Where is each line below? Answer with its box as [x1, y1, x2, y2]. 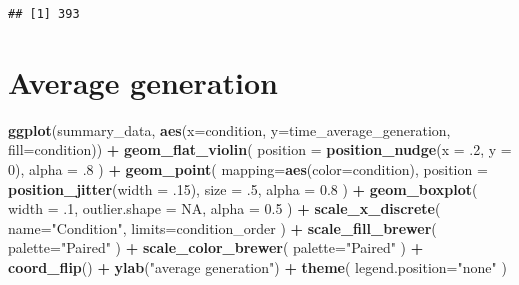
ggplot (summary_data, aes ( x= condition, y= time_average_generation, [8, 119, 451, 140]
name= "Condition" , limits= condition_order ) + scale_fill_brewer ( [8, 217, 437, 238]
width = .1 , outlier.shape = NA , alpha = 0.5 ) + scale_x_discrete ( [8, 198, 441, 219]
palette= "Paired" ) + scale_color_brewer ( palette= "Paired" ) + [8, 237, 424, 258]
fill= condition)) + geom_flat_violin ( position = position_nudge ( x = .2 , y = [8, 139, 512, 160]
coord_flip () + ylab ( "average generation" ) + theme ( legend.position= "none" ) [8, 256, 507, 277]
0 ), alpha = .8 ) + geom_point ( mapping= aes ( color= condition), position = [8, 158, 488, 179]
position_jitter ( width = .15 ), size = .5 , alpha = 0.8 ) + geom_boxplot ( [8, 178, 478, 199]
